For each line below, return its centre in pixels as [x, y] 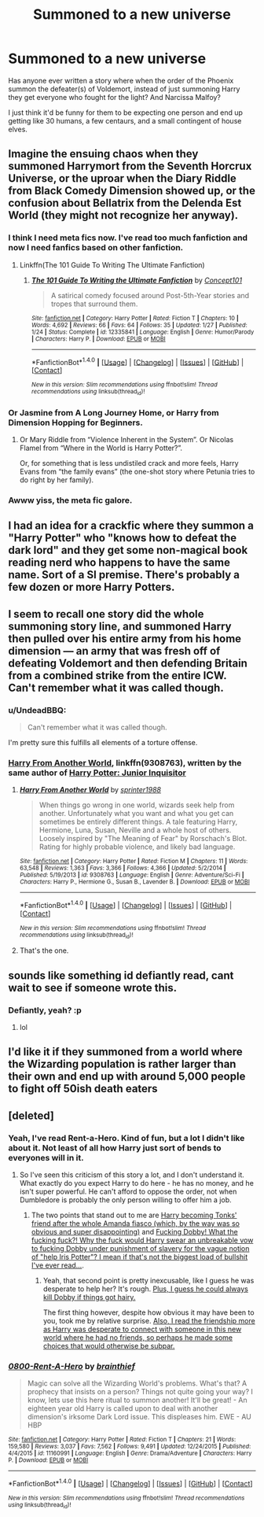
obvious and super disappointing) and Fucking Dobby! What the [134, 1231]
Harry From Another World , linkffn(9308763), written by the [125, 762]
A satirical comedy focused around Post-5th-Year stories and [150, 295]
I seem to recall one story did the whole [106, 614]
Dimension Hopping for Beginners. [75, 423]
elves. [18, 129]
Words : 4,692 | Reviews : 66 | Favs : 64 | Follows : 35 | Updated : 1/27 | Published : [139, 325]
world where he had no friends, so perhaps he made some [138, 1337]
